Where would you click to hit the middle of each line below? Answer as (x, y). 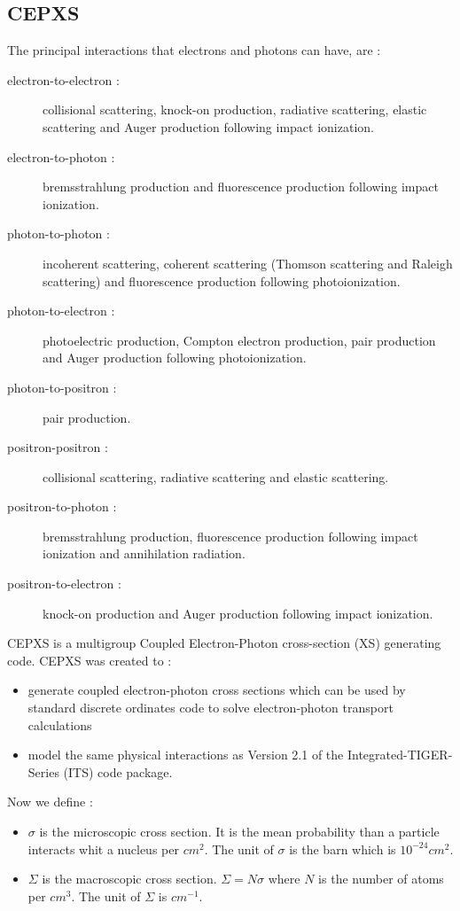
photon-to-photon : (58, 234)
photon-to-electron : (61, 311)
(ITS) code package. (118, 771)
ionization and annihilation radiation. (144, 553)
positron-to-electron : (64, 584)
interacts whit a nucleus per (103, 849)
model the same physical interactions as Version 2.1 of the (186, 755)
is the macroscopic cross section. (129, 879)
